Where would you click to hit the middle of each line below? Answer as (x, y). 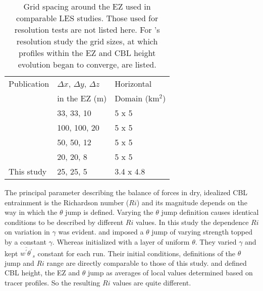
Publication (29, 83)
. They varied (216, 241)
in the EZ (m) (82, 98)
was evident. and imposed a (101, 232)
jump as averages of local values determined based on (170, 273)
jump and (19, 263)
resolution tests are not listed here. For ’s (87, 30)
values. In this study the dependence (192, 222)
